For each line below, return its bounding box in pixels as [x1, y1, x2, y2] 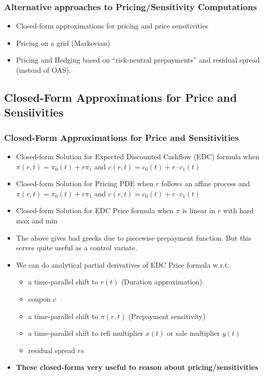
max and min [16, 215, 58, 225]
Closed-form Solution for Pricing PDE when [16, 178, 154, 189]
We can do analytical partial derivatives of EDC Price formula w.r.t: [16, 259, 230, 270]
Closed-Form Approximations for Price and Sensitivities [4, 131, 239, 143]
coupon [28, 293, 51, 304]
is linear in [182, 205, 216, 216]
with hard [223, 205, 254, 216]
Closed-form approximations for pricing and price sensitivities [16, 20, 209, 31]
